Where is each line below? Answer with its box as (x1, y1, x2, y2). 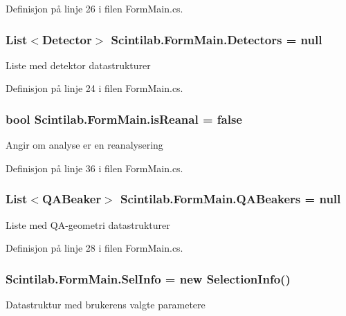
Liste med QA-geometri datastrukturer (6, 217, 170, 232)
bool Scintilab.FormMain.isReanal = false (6, 110, 242, 127)
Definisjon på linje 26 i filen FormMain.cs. (6, 1, 183, 15)
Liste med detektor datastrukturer (6, 57, 151, 72)
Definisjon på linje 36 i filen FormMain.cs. (6, 160, 183, 175)
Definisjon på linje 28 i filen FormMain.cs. (6, 241, 183, 255)
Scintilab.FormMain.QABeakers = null (120, 190, 341, 207)
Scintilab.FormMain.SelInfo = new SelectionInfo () (6, 270, 291, 287)
